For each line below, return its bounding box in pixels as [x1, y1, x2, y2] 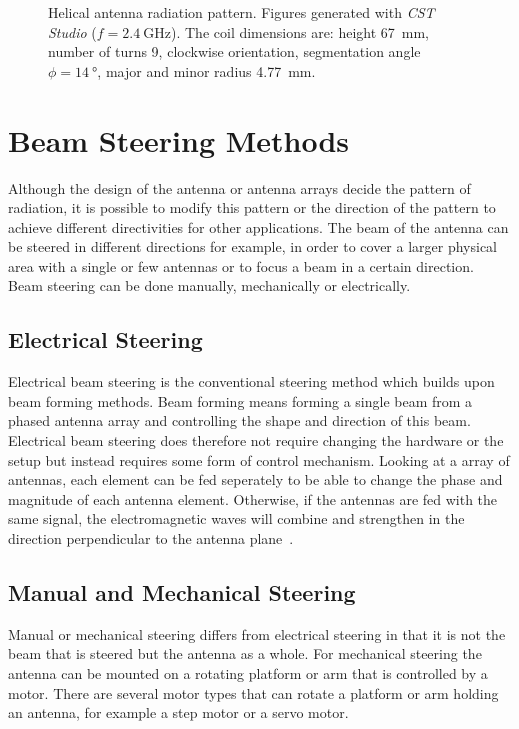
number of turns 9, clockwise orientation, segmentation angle [48, 41, 421, 62]
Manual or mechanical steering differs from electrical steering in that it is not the [8, 623, 506, 644]
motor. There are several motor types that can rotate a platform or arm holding [8, 682, 499, 703]
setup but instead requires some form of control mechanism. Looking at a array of [8, 449, 510, 470]
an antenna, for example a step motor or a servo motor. [8, 702, 349, 723]
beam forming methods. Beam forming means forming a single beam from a [8, 390, 473, 411]
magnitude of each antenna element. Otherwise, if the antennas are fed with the [8, 488, 498, 509]
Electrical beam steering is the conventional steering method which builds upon [8, 371, 495, 392]
